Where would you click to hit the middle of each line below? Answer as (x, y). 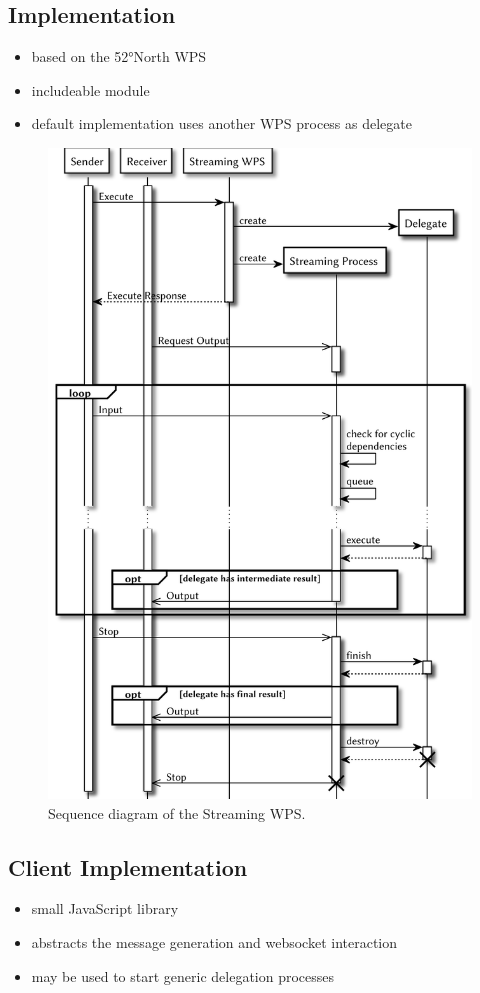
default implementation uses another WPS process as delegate (221, 123)
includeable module (90, 89)
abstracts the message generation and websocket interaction (214, 941)
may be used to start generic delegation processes (183, 975)
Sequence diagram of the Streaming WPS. (177, 812)
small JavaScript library (105, 908)
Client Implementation (128, 866)
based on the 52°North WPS (119, 56)
